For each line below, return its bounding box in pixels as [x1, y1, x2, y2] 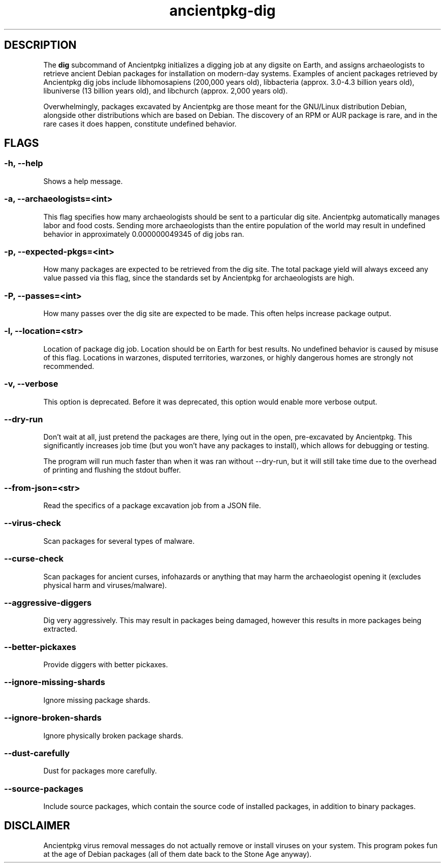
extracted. [43, 625, 78, 634]
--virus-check [4, 518, 61, 529]
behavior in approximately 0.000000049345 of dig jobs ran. [43, 229, 244, 238]
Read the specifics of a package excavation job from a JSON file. [43, 501, 261, 510]
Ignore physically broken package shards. [43, 731, 183, 740]
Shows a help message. [43, 176, 123, 185]
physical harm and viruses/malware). [43, 580, 167, 590]
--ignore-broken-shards [4, 713, 102, 723]
